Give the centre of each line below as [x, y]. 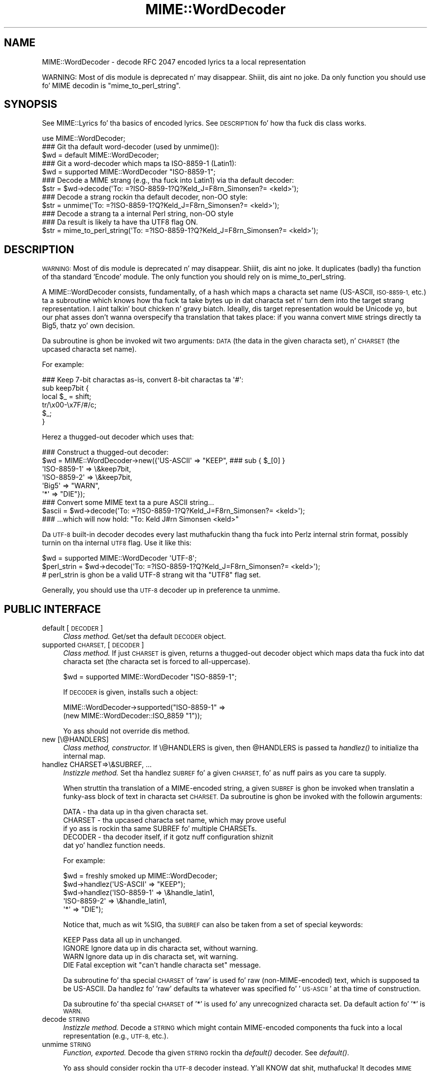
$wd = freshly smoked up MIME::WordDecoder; [140, 876]
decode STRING [66, 1019]
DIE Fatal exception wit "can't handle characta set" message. [162, 965]
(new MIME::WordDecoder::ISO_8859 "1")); [133, 716]
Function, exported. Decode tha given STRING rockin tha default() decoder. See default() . [206, 1053]
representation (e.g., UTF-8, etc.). [116, 1036]
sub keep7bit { [65, 388]
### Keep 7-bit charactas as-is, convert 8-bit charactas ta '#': [143, 380]
